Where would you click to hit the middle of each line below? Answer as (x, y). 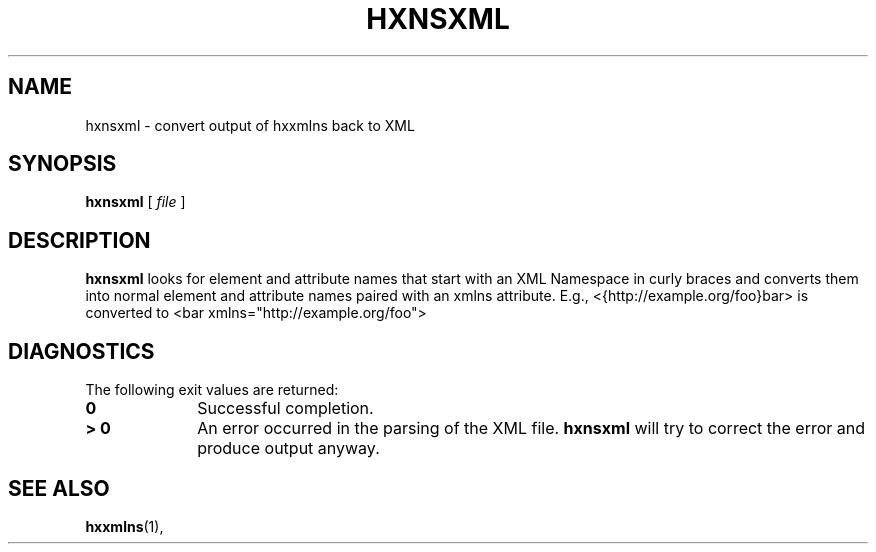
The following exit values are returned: (212, 390)
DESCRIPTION (79, 240)
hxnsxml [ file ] (135, 202)
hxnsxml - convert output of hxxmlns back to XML (250, 125)
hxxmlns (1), (124, 526)
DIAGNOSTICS (81, 351)
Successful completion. (285, 408)
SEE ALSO (59, 488)
